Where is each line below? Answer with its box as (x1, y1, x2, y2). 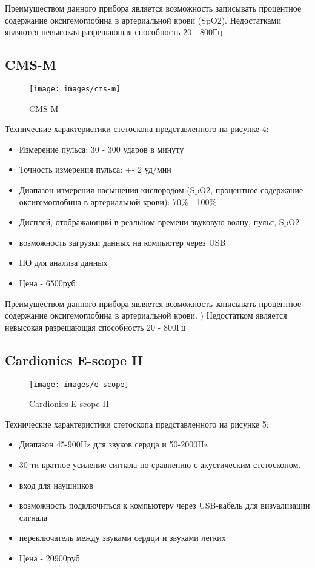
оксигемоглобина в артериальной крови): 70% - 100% (19, 195, 217, 208)
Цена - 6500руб (19, 276, 76, 289)
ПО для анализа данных (19, 256, 108, 269)
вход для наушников (19, 478, 93, 491)
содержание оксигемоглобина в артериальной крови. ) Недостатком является (5, 309, 287, 322)
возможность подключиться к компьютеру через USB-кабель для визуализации (19, 499, 310, 512)
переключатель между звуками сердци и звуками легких (19, 531, 226, 544)
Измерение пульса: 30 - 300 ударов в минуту (19, 142, 184, 155)
